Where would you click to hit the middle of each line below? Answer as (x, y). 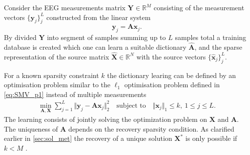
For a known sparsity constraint (52, 75)
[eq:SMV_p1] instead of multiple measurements (75, 94)
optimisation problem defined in (172, 85)
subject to (131, 106)
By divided (20, 37)
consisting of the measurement (199, 7)
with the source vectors (171, 56)
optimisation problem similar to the (57, 85)
